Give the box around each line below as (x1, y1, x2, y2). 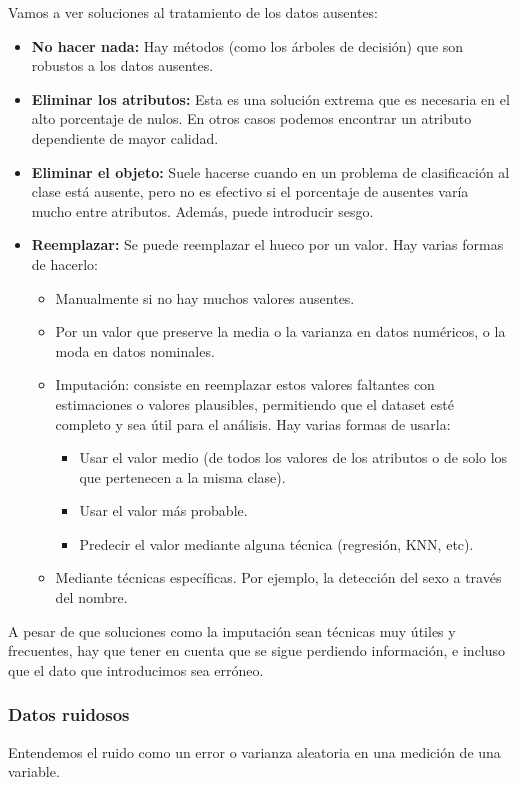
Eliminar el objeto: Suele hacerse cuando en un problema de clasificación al (31, 161, 510, 182)
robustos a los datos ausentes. (31, 55, 214, 76)
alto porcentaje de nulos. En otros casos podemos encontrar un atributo (31, 108, 472, 129)
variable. (8, 761, 60, 782)
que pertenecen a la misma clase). (79, 466, 286, 487)
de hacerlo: (31, 253, 98, 274)
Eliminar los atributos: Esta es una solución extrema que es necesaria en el (31, 88, 510, 109)
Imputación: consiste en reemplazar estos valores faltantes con (55, 374, 435, 395)
